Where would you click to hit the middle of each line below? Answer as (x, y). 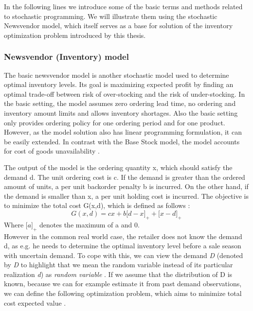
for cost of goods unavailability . (52, 151)
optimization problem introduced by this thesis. (75, 35)
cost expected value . (35, 302)
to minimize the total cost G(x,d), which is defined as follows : (97, 205)
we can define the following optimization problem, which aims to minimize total (123, 293)
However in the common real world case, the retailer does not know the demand (123, 236)
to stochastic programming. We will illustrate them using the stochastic (111, 16)
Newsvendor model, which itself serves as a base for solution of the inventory (118, 26)
